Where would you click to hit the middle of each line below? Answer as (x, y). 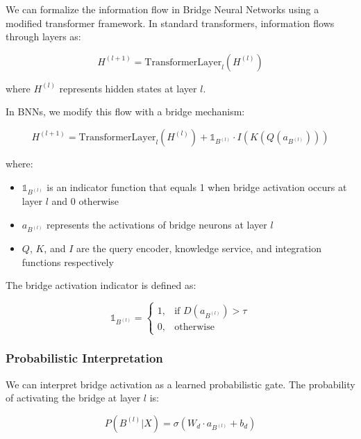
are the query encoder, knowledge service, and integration (199, 248)
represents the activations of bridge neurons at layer (157, 224)
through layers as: (43, 36)
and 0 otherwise (85, 201)
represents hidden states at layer (128, 88)
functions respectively (68, 262)
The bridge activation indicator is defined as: (101, 285)
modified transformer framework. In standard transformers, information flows (170, 23)
